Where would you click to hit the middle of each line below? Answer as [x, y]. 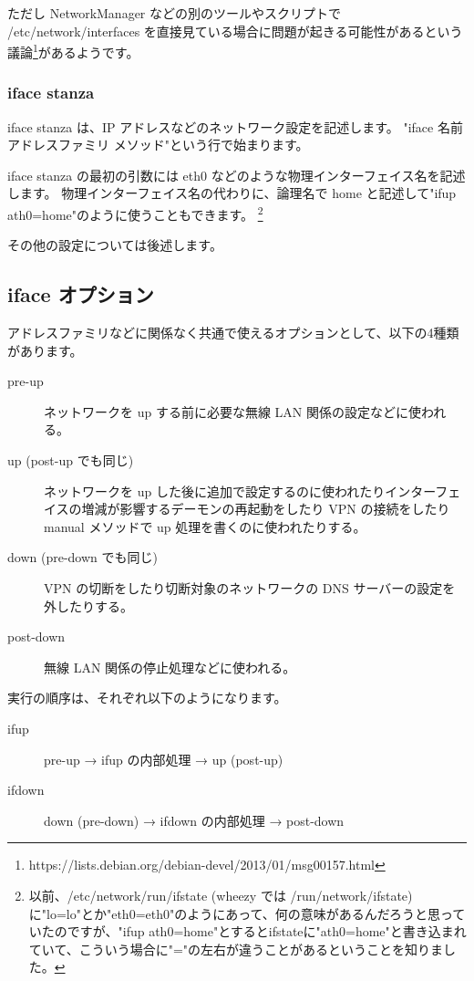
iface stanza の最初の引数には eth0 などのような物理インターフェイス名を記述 [237, 175]
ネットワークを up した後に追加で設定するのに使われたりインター [240, 490]
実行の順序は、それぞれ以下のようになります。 [147, 698]
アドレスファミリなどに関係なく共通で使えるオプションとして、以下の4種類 [233, 333]
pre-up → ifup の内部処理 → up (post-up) [164, 759]
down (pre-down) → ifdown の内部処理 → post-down [194, 820]
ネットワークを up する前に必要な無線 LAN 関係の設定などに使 [232, 411]
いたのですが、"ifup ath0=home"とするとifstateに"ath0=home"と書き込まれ [247, 931]
